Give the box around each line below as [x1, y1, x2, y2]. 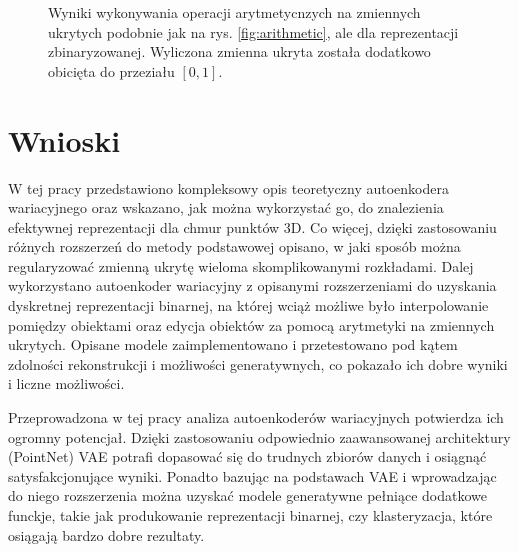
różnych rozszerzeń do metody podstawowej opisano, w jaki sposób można [8, 236, 461, 257]
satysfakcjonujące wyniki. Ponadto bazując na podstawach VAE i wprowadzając [8, 465, 497, 486]
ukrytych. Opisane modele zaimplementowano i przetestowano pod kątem [8, 334, 458, 355]
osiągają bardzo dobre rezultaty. [8, 524, 205, 545]
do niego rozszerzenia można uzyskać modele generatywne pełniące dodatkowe [8, 485, 487, 506]
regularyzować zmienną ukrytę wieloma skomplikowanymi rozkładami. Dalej [8, 255, 474, 276]
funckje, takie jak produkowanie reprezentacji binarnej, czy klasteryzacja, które [8, 505, 493, 525]
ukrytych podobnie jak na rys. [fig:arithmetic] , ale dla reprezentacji [48, 21, 459, 42]
